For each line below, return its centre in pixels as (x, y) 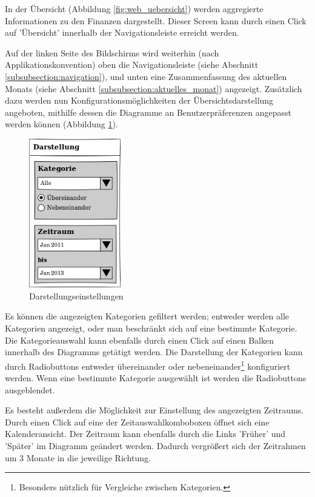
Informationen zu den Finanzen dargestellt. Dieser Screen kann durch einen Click (156, 20)
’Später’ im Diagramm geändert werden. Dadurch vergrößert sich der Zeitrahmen (155, 446)
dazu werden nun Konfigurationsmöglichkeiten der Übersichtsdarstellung (139, 100)
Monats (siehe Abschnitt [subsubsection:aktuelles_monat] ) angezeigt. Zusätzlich (154, 88)
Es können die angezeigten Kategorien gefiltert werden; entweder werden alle (147, 316)
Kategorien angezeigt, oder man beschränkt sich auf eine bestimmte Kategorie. (151, 328)
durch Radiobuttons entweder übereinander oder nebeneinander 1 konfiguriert (148, 365)
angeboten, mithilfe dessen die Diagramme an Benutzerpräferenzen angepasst (148, 112)
